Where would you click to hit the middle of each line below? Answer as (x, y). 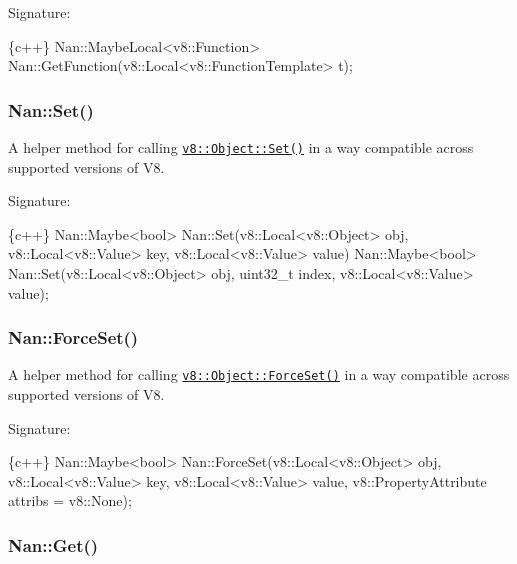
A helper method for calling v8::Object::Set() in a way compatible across (241, 147)
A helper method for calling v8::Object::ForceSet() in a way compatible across (259, 374)
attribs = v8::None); (70, 500)
